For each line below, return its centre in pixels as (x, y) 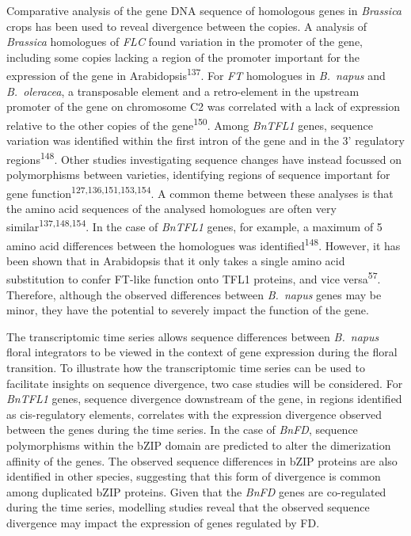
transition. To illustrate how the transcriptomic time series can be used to (186, 368)
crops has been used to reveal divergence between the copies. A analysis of (187, 26)
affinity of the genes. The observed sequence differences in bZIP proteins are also (202, 460)
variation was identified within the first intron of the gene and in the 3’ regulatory (205, 141)
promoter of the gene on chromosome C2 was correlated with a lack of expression (204, 106)
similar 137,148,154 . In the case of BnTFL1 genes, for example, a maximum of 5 (194, 225)
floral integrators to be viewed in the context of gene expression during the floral (202, 352)
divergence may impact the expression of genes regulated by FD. (163, 523)
